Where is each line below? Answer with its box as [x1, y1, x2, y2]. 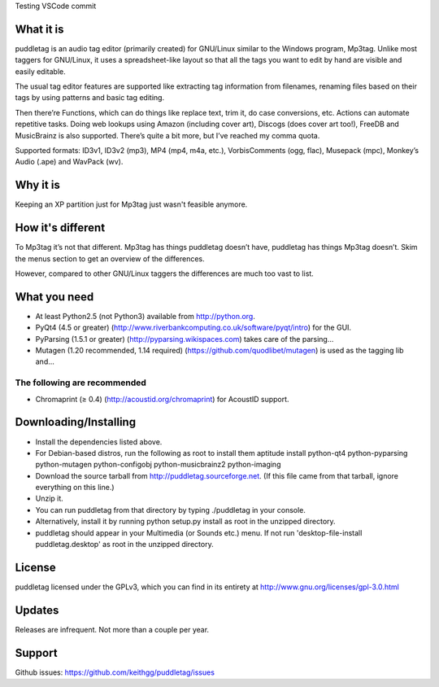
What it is [15, 22, 64, 36]
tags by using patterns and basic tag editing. [15, 93, 165, 103]
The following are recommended [15, 377, 146, 388]
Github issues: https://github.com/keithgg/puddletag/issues [15, 667, 215, 677]
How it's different [15, 221, 106, 235]
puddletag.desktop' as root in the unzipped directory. [35, 540, 215, 549]
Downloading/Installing [15, 415, 137, 429]
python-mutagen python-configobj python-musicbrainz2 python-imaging [35, 460, 281, 470]
